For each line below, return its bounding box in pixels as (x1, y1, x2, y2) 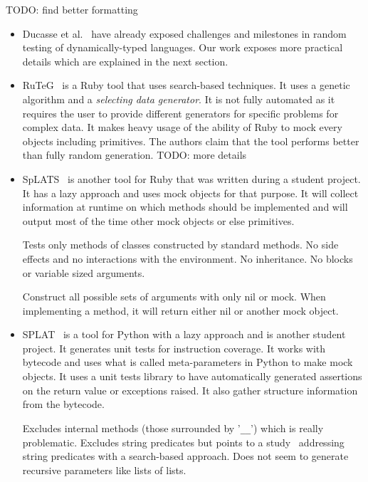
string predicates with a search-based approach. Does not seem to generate (22, 449, 349, 463)
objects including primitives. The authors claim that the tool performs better (22, 133, 359, 148)
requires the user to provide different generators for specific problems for (22, 105, 339, 120)
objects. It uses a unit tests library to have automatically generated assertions (22, 369, 362, 384)
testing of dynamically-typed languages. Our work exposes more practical (22, 40, 343, 55)
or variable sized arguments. (22, 265, 145, 280)
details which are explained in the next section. (22, 53, 228, 68)
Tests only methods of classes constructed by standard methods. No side (22, 237, 339, 252)
